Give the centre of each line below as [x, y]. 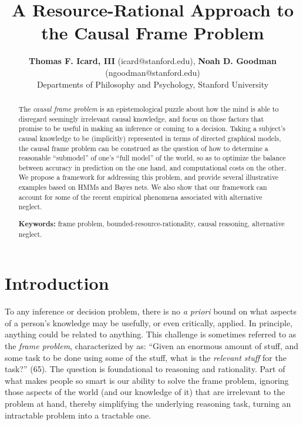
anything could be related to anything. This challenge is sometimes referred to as [151, 334]
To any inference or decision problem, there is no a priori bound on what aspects [151, 311]
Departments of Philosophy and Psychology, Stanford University [153, 84]
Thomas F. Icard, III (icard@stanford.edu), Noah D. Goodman [153, 61]
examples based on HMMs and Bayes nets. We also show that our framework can [143, 187]
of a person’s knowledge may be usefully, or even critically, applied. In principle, [149, 322]
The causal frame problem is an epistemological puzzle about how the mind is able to [149, 108]
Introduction [57, 283]
